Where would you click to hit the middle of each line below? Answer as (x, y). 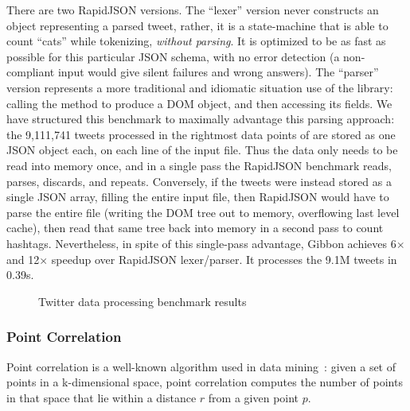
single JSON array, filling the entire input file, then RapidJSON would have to (198, 197)
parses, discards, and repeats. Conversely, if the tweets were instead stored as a (199, 181)
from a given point (254, 397)
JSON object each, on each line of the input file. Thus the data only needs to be (202, 150)
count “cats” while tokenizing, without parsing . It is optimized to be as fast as (196, 41)
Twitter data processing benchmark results (143, 301)
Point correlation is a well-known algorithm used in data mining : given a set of (201, 366)
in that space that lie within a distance (102, 397)
